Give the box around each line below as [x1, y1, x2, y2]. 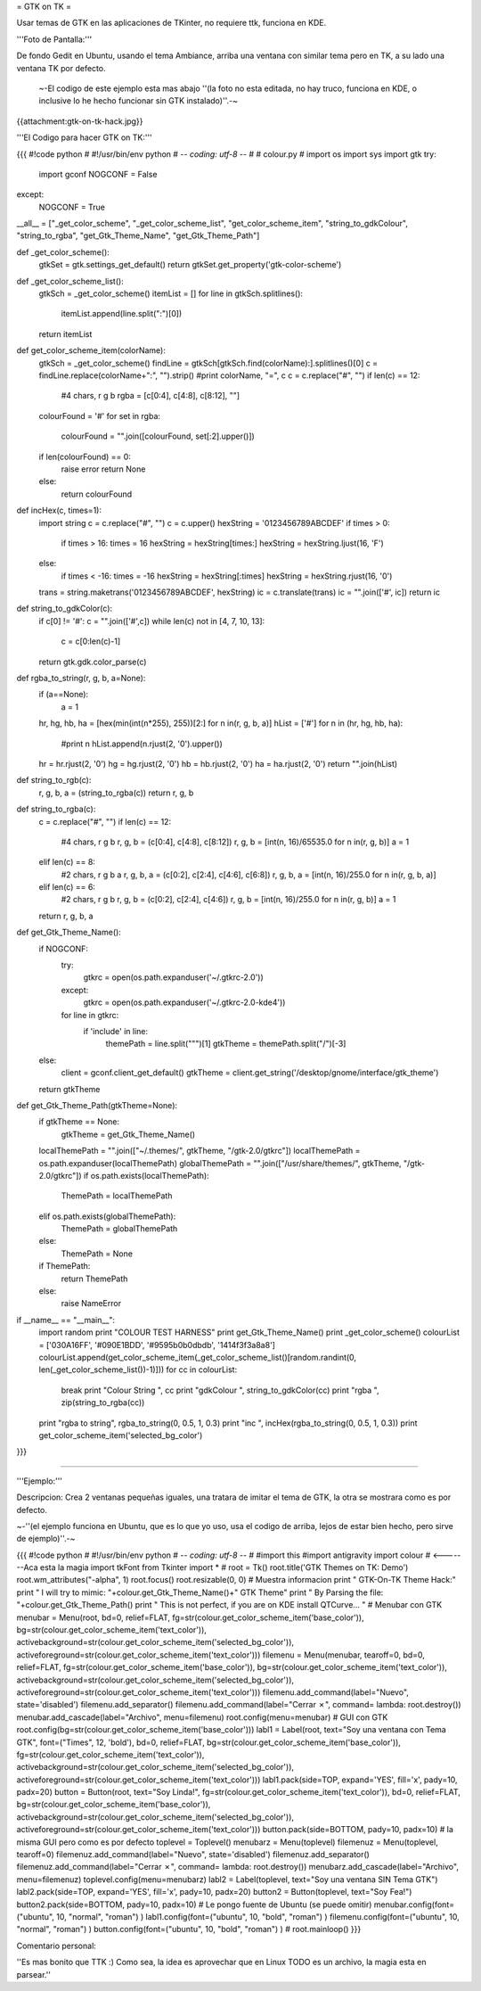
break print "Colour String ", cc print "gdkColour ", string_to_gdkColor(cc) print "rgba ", [61, 1385, 379, 1395]
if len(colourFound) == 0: [38, 451, 131, 462]
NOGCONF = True [38, 202, 106, 212]
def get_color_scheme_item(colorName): [16, 345, 167, 356]
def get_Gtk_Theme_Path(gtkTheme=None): [16, 1099, 178, 1110]
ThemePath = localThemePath [61, 1190, 173, 1201]
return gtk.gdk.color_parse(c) [38, 656, 147, 667]
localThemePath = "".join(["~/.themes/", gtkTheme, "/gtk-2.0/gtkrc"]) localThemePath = [38, 1146, 361, 1156]
